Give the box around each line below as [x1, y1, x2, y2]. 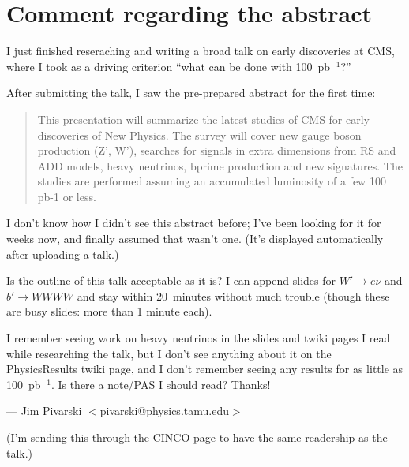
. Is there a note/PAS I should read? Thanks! [51, 375, 271, 392]
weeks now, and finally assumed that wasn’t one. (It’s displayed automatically [6, 230, 384, 247]
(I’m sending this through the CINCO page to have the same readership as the [6, 429, 388, 445]
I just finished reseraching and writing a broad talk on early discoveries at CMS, [6, 43, 395, 59]
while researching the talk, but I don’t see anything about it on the [6, 345, 332, 361]
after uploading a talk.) [6, 245, 119, 262]
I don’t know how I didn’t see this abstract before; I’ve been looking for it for [6, 215, 381, 231]
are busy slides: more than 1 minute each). [6, 303, 212, 319]
